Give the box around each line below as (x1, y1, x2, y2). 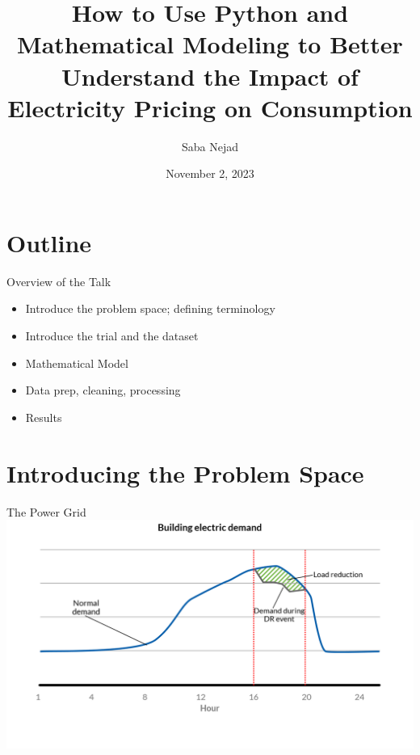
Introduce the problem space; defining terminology (25, 300, 275, 317)
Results (25, 408, 62, 425)
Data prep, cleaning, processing (25, 382, 181, 399)
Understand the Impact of (61, 59, 359, 92)
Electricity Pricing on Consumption (7, 91, 413, 124)
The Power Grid (6, 503, 86, 520)
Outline (6, 226, 92, 259)
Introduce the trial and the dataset (25, 327, 199, 344)
